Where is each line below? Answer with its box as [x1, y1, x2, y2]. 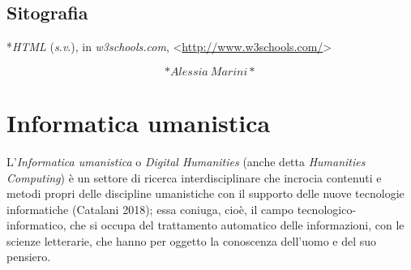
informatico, [6, 216, 66, 234]
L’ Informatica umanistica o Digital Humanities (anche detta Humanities [6, 152, 366, 169]
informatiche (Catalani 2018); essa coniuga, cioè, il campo [6, 200, 294, 217]
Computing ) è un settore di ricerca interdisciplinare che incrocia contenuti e [6, 169, 382, 186]
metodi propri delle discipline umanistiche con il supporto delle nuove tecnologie [6, 185, 405, 202]
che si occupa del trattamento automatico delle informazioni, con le [70, 216, 405, 234]
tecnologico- [297, 200, 357, 217]
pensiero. [6, 248, 51, 265]
